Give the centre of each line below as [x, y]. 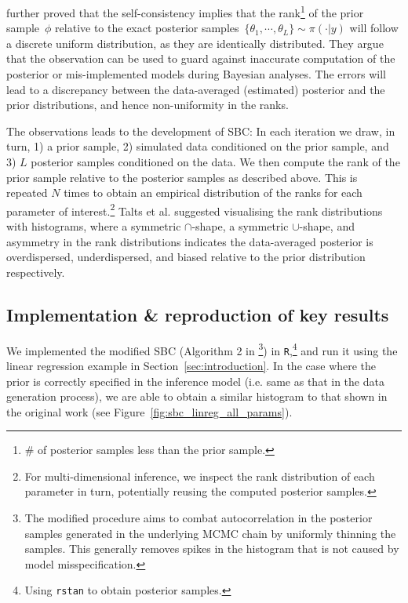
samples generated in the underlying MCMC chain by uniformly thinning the [210, 533]
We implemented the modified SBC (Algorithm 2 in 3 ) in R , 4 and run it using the [202, 349]
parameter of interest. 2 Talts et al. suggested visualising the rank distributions [195, 209]
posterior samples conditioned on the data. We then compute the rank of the [215, 162]
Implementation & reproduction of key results [198, 314]
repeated [27, 193]
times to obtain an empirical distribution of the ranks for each [213, 193]
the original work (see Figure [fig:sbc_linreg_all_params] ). [149, 411]
